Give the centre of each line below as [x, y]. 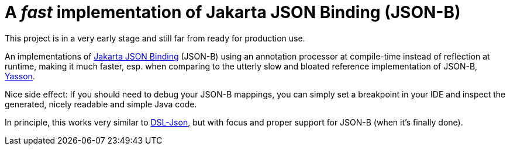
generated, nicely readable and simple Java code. [101, 104]
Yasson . [20, 76]
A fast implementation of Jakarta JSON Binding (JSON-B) [233, 12]
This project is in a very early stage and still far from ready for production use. [155, 38]
